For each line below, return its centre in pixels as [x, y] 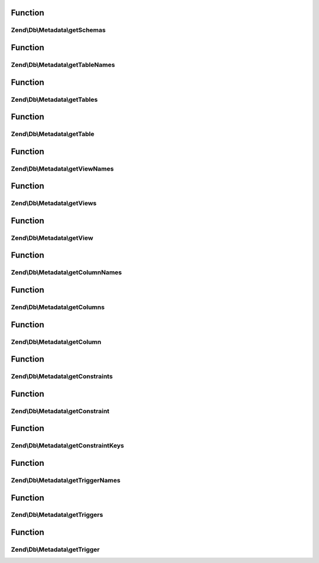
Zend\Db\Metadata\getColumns [58, 307]
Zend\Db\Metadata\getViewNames [62, 169]
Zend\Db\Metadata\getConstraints [62, 377]
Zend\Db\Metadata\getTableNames [63, 65]
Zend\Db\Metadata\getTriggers [57, 515]
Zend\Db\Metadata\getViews [54, 203]
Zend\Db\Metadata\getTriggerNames [66, 480]
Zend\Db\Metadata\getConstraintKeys [67, 446]
